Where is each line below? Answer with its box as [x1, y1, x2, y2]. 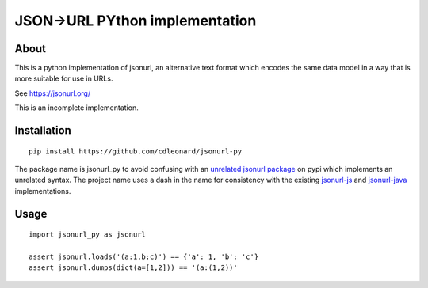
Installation [14, 123, 71, 138]
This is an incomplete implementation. [14, 103, 139, 112]
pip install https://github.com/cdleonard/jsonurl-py [29, 146, 242, 156]
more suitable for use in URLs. [14, 74, 113, 83]
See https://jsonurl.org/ [14, 88, 91, 98]
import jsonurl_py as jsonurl [29, 230, 147, 239]
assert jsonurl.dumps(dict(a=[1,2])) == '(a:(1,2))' [29, 263, 238, 272]
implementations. [14, 186, 71, 195]
